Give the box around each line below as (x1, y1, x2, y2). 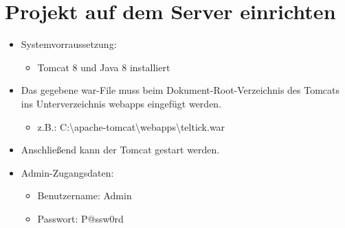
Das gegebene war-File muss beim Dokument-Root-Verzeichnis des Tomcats (21, 83, 340, 97)
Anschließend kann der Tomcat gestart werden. (21, 142, 220, 157)
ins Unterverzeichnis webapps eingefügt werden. (21, 96, 222, 110)
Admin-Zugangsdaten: (21, 165, 114, 179)
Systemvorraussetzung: (21, 37, 117, 51)
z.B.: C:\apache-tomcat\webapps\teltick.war (37, 119, 225, 134)
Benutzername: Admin (37, 188, 132, 203)
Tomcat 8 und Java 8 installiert (37, 60, 170, 74)
